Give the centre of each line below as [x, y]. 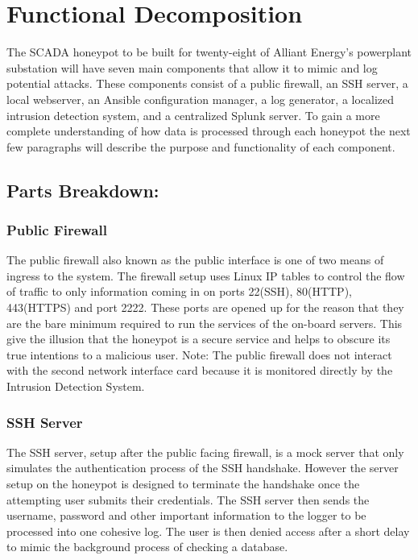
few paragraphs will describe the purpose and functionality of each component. [201, 146]
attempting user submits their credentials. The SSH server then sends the [188, 499]
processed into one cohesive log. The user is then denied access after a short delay [208, 531]
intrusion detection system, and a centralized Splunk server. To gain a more [193, 115]
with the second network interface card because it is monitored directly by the [200, 370]
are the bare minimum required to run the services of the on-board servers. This [205, 323]
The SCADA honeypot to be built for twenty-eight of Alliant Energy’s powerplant [209, 52]
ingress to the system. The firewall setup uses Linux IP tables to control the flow [206, 275]
